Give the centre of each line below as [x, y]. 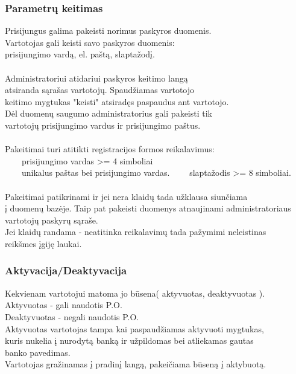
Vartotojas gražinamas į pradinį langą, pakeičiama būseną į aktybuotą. [136, 364]
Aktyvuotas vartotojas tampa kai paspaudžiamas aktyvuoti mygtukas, [134, 328]
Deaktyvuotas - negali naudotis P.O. [72, 316]
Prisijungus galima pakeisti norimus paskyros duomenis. [108, 31]
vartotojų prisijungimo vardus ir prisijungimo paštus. [103, 125]
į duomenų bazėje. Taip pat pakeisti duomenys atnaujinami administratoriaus [148, 208]
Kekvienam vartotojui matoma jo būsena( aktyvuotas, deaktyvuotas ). [135, 293]
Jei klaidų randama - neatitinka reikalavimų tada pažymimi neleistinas [136, 232]
